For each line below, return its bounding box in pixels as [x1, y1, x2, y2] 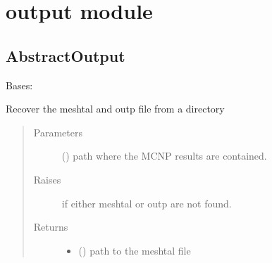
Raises [33, 172, 61, 186]
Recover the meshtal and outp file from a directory [6, 101, 225, 116]
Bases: [6, 77, 33, 92]
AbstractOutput [6, 44, 125, 66]
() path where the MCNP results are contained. [61, 148, 267, 163]
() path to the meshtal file [78, 243, 191, 257]
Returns [33, 219, 68, 234]
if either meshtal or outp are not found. [61, 195, 232, 210]
